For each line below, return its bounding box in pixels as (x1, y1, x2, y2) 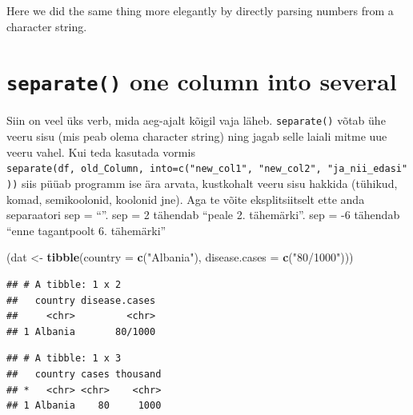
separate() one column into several (6, 65, 397, 98)
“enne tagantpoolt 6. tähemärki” (6, 221, 166, 238)
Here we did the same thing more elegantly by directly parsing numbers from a (6, 2, 394, 18)
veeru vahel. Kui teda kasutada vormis (6, 143, 195, 160)
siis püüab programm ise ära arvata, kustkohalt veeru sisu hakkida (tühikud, (21, 174, 398, 191)
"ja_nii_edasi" (327, 163, 408, 175)
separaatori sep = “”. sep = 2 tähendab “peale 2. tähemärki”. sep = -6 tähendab (6, 206, 400, 223)
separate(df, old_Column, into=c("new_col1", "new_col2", (6, 163, 322, 175)
